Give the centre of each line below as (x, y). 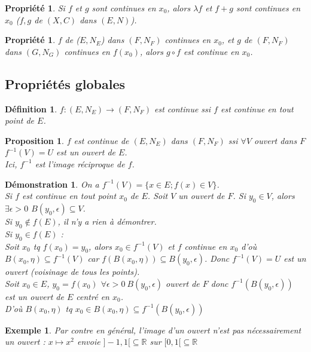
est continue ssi (183, 108)
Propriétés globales (65, 83)
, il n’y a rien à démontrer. (107, 221)
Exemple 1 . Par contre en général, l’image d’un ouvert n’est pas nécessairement (153, 330)
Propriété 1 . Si (35, 8)
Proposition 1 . (34, 140)
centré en (93, 296)
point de (20, 120)
